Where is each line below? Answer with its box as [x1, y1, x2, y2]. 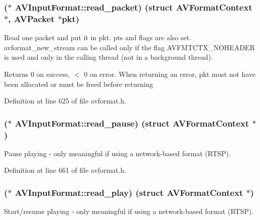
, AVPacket [8, 12, 55, 25]
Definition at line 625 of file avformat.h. [4, 95, 126, 106]
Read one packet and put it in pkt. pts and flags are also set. [4, 32, 192, 43]
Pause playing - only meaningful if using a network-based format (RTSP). [4, 148, 231, 158]
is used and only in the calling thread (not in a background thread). [4, 52, 213, 62]
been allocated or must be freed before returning [4, 78, 154, 89]
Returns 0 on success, [4, 68, 70, 79]
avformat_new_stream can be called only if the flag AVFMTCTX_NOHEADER [4, 42, 255, 52]
